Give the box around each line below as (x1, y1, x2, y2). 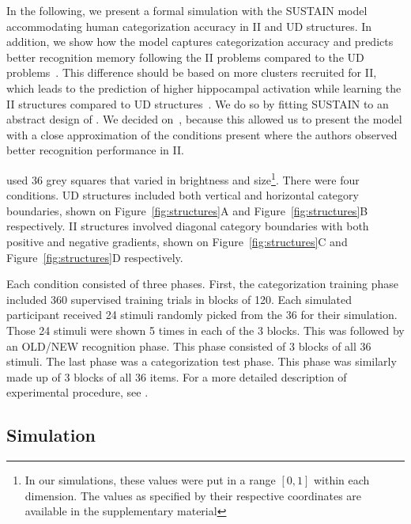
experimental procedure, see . (6, 384, 149, 401)
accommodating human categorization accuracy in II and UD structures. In (6, 17, 372, 34)
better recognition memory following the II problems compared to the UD (6, 48, 364, 65)
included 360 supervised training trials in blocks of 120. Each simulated (6, 290, 353, 307)
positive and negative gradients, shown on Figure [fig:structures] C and (6, 233, 348, 249)
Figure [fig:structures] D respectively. (6, 249, 183, 265)
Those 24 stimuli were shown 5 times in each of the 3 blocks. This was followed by (6, 321, 405, 338)
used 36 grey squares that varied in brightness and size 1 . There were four (6, 169, 360, 188)
